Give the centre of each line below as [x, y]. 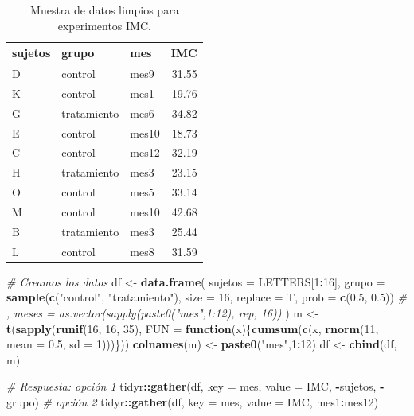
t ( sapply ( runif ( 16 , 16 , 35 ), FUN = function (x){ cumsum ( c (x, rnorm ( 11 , [193, 328]
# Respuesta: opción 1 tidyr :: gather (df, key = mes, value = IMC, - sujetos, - [195, 386]
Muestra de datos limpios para [105, 10]
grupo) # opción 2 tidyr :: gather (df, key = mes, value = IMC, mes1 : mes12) [193, 401]
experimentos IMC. [104, 25]
